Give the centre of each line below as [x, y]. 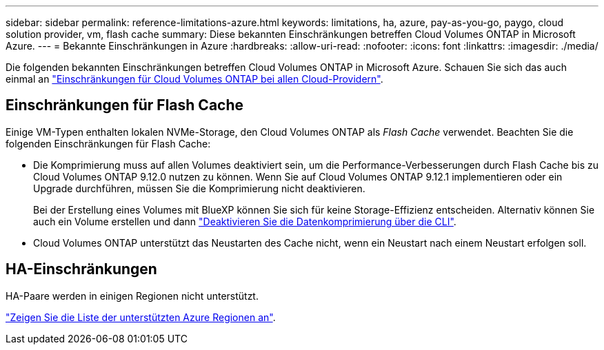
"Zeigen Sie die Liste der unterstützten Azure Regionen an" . [141, 317]
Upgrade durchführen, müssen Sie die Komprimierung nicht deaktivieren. [199, 188]
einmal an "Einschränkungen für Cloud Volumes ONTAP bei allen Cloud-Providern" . [194, 79]
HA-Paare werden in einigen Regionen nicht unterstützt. [132, 296]
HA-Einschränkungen [81, 269]
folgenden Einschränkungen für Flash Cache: [108, 143]
